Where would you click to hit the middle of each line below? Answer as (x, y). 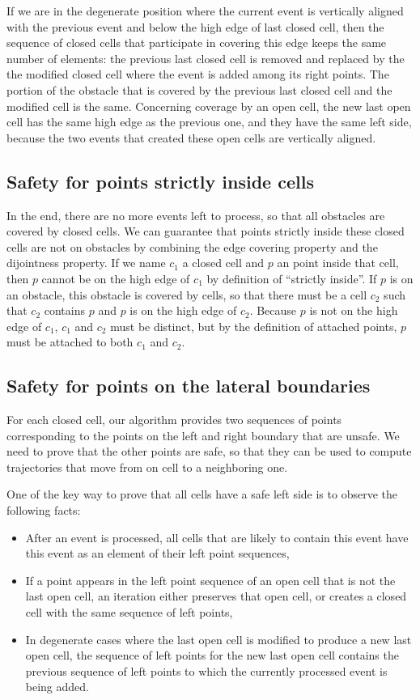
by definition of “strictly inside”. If (292, 278)
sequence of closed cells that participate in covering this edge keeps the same (197, 42)
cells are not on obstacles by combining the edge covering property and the (192, 246)
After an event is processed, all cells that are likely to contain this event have (217, 537)
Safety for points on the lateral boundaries (189, 386)
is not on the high (354, 310)
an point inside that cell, (338, 263)
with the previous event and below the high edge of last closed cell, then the (195, 26)
